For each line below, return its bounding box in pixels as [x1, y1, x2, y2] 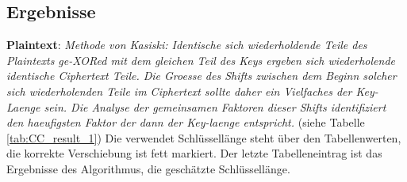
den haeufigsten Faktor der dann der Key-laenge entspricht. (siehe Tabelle [6, 114, 365, 131]
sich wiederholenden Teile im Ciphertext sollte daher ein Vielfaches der [6, 82, 352, 99]
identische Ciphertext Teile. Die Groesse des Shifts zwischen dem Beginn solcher [6, 67, 397, 84]
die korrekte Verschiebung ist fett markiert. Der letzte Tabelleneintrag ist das [6, 145, 382, 161]
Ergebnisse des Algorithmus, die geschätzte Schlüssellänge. [6, 160, 290, 176]
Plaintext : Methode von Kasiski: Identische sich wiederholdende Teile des [6, 36, 367, 53]
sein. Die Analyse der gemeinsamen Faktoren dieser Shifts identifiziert [44, 98, 386, 115]
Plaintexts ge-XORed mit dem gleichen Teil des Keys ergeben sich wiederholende [6, 51, 396, 68]
